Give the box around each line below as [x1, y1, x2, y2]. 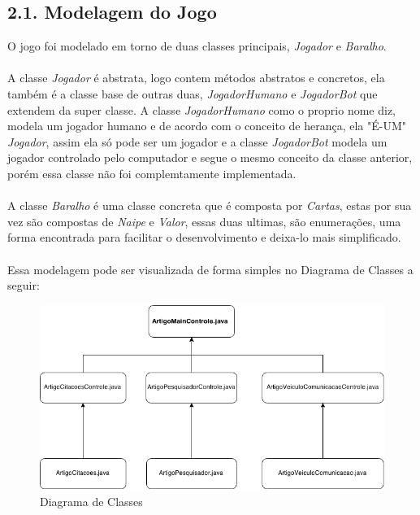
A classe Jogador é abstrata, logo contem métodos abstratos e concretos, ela [7, 69, 385, 86]
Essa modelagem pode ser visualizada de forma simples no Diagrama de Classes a [7, 260, 414, 277]
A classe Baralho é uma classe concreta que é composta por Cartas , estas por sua [7, 197, 412, 214]
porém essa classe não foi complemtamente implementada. [7, 164, 297, 181]
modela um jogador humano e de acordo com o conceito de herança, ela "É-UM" [7, 117, 407, 134]
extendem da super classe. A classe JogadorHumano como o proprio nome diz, [7, 101, 396, 118]
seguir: [7, 277, 40, 294]
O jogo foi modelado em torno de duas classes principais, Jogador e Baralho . [7, 37, 387, 55]
